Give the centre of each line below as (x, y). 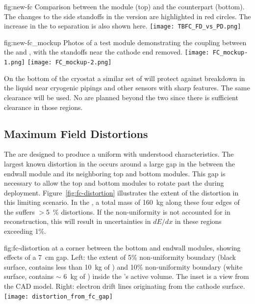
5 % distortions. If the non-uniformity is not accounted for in (138, 211)
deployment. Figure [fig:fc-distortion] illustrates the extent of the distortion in (121, 192)
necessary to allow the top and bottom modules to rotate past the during (114, 183)
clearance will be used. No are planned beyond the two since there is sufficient (121, 97)
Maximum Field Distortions (76, 133)
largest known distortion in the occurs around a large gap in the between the (119, 163)
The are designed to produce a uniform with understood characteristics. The (119, 154)
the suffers (19, 211)
